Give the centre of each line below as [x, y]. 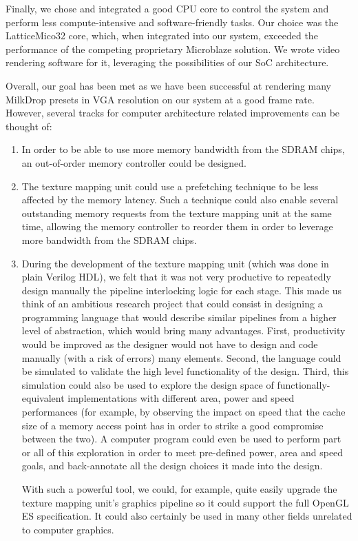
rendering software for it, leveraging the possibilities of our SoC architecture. [167, 62]
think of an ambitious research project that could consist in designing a [172, 304]
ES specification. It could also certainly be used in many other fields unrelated [187, 516]
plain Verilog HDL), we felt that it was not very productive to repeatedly [176, 277]
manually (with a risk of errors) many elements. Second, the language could [181, 357]
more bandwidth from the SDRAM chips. [109, 239]
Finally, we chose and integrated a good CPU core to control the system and [167, 8]
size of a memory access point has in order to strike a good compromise [172, 425]
